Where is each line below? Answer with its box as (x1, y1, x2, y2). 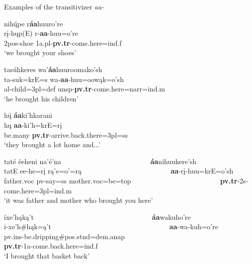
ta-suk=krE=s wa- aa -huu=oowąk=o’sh (4, 74, 124, 84)
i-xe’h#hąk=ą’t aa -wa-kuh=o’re (4, 221, 218, 232)
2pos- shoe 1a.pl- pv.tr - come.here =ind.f (4, 37, 122, 48)
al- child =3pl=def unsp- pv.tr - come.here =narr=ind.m (4, 84, 165, 94)
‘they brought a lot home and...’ (4, 139, 101, 150)
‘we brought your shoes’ (4, 47, 77, 58)
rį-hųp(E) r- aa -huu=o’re (4, 28, 79, 38)
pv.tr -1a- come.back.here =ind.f (4, 241, 98, 251)
